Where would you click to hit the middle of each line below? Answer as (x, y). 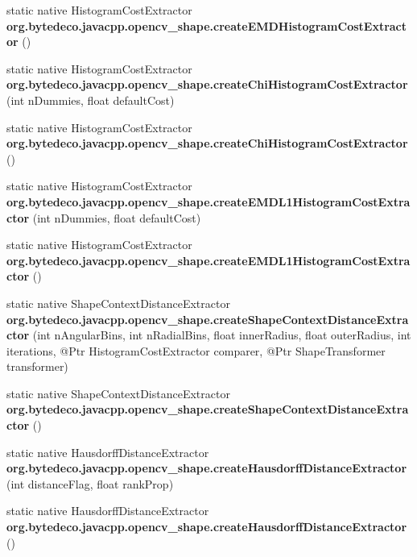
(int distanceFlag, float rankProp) (90, 483)
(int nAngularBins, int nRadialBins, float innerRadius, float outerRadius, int (222, 335)
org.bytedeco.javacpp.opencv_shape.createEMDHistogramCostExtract (207, 25)
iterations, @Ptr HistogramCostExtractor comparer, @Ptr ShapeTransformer (196, 350)
